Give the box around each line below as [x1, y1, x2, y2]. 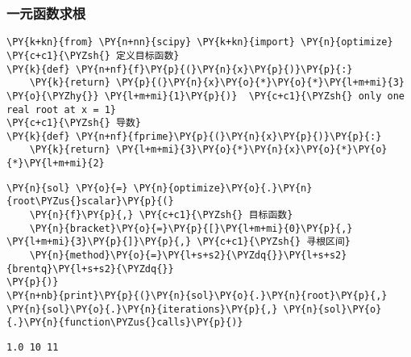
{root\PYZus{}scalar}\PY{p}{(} [6, 195, 174, 208]
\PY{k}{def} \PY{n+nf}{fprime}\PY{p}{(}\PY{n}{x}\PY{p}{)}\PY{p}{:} [6, 130, 382, 142]
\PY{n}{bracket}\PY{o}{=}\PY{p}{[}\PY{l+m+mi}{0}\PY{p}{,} [29, 222, 353, 234]
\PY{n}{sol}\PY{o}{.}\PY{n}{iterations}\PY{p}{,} [6, 303, 278, 315]
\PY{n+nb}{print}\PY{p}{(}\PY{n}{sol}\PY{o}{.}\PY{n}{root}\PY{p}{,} [6, 290, 388, 302]
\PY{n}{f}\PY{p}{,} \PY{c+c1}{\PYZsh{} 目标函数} [29, 209, 293, 221]
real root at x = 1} [6, 103, 117, 115]
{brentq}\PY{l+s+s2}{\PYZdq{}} [6, 262, 174, 275]
